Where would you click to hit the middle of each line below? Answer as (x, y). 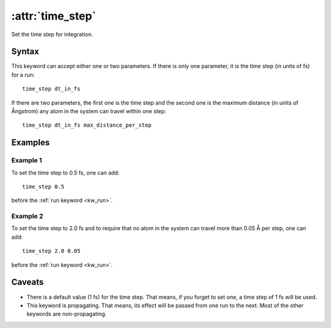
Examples (31, 143)
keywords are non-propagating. (67, 314)
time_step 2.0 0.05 (51, 251)
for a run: (23, 75)
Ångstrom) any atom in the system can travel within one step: (89, 111)
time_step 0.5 (43, 186)
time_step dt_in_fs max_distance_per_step (87, 125)
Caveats (28, 282)
